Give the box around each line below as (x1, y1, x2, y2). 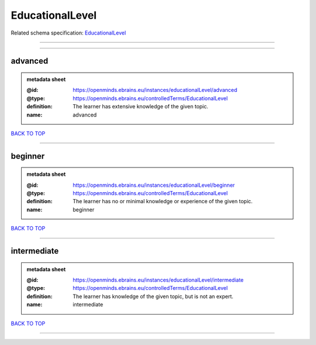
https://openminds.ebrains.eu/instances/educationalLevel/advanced (73, 87, 238, 94)
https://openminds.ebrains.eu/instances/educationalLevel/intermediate (73, 276, 244, 283)
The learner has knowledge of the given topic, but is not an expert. (73, 293, 233, 300)
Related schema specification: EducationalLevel (11, 29, 126, 36)
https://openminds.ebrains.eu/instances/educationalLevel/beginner (73, 182, 235, 189)
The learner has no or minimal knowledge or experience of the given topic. (73, 198, 253, 205)
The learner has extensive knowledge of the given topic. (73, 103, 209, 110)
